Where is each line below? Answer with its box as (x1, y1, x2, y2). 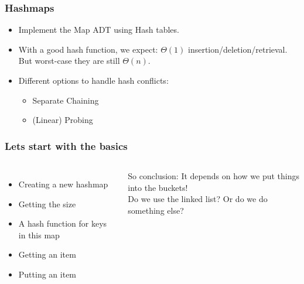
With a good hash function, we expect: (18, 43, 158, 55)
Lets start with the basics (5, 138, 128, 153)
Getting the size (18, 197, 76, 210)
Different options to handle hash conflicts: (18, 74, 169, 86)
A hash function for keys (18, 217, 107, 230)
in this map (18, 228, 60, 241)
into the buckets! (128, 181, 188, 193)
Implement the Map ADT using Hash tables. (18, 23, 179, 36)
